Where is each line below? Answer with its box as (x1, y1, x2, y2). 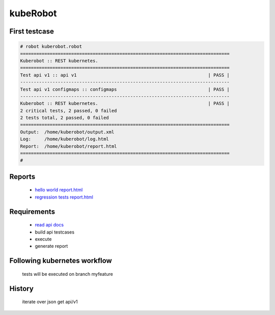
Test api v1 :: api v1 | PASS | (20, 72, 230, 78)
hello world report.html (35, 187, 83, 193)
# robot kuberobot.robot (20, 44, 82, 49)
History (9, 284, 34, 293)
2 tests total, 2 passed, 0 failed (20, 115, 109, 121)
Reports (9, 172, 36, 181)
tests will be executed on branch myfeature (22, 271, 113, 277)
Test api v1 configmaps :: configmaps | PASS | (20, 87, 230, 92)
